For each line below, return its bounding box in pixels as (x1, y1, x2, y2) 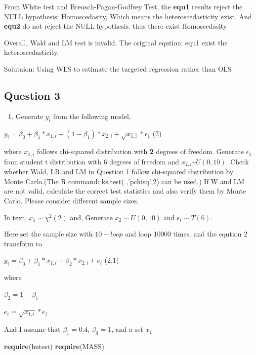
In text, (4, 212, 27, 222)
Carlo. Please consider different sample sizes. (4, 196, 139, 206)
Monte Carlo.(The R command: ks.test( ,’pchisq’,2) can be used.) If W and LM (4, 176, 245, 186)
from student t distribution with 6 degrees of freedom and (4, 156, 179, 166)
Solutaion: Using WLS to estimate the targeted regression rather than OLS (4, 63, 232, 74)
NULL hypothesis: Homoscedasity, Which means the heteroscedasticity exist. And (4, 11, 252, 21)
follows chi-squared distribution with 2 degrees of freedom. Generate (37, 146, 244, 157)
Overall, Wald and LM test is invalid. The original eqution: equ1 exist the (4, 37, 228, 47)
